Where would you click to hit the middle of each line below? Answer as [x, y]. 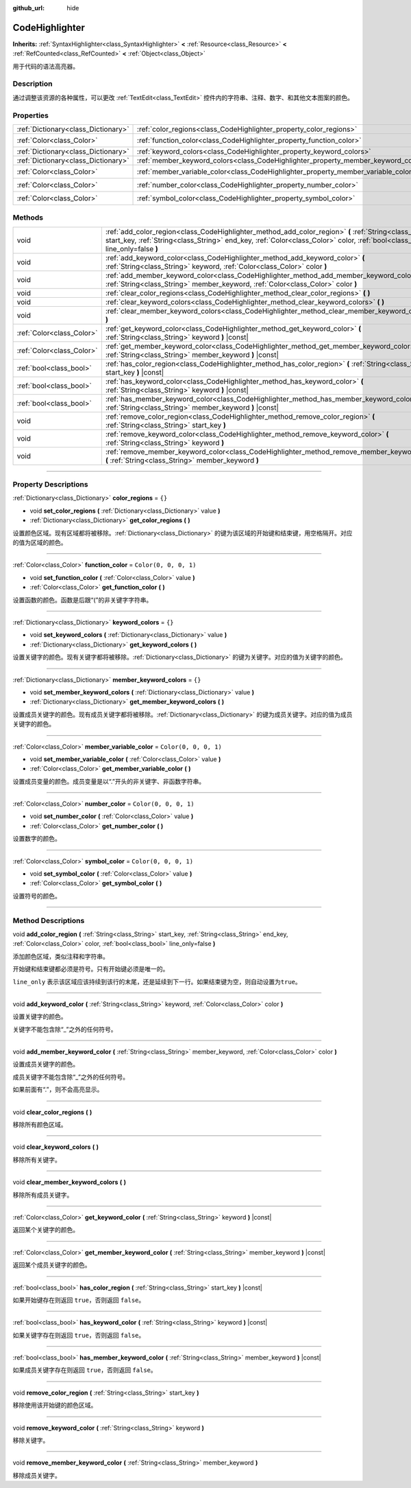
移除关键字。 [31, 1441]
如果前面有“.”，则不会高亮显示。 [58, 1090]
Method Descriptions [49, 920]
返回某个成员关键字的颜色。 [52, 1265]
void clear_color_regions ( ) [52, 1112]
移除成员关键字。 [37, 1475]
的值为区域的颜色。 [40, 543]
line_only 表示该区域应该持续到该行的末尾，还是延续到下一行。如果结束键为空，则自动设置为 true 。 [157, 981]
